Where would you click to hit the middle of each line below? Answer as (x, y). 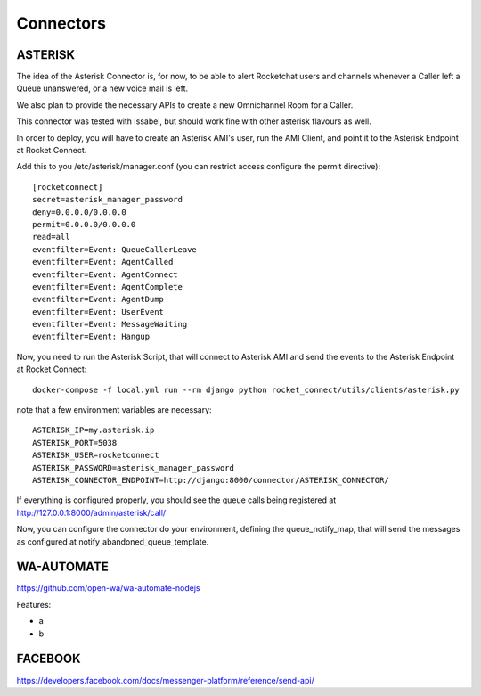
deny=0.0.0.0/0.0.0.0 (79, 212)
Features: (34, 604)
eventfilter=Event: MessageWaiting (110, 324)
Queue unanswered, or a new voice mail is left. (102, 88)
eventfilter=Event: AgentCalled (103, 262)
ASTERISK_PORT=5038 (75, 442)
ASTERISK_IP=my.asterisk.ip (94, 430)
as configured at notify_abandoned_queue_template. (113, 541)
